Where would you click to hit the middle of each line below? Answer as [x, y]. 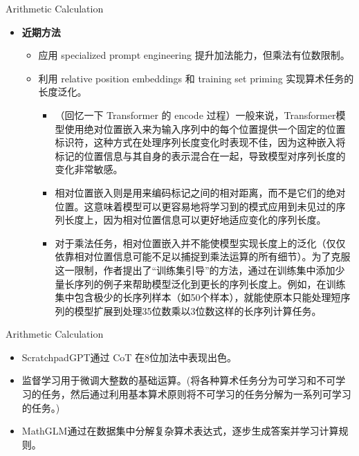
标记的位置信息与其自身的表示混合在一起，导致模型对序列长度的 [200, 155]
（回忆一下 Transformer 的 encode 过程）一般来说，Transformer [195, 115]
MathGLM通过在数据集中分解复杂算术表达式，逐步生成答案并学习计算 [180, 431]
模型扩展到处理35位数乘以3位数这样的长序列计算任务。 [198, 310]
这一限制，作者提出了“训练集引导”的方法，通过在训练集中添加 [195, 270]
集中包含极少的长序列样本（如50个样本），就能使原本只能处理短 [198, 297]
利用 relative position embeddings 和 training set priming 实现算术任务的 [196, 78]
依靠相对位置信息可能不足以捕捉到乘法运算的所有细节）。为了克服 [203, 256]
